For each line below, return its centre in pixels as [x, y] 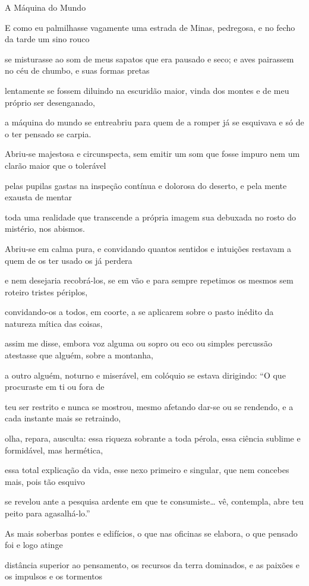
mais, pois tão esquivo [45, 481]
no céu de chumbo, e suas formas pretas [77, 70]
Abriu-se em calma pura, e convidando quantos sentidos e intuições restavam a [148, 248]
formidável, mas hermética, [54, 450]
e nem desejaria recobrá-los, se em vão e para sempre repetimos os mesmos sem [149, 280]
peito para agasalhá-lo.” [48, 513]
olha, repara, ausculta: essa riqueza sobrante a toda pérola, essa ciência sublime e [153, 438]
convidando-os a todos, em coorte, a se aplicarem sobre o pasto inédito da [139, 312]
